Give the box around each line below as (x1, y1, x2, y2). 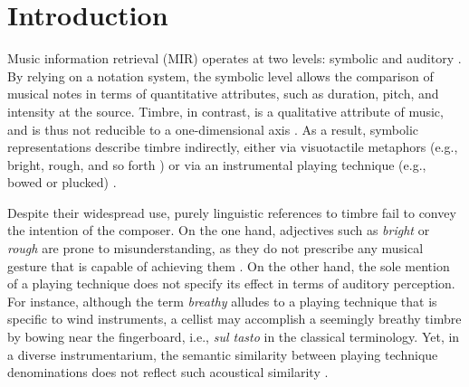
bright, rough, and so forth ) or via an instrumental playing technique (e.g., (7, 155, 426, 174)
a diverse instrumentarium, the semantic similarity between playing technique (7, 345, 438, 363)
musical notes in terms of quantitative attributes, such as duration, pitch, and (7, 84, 439, 103)
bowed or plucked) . (7, 173, 117, 192)
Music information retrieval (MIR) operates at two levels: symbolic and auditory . (7, 49, 462, 68)
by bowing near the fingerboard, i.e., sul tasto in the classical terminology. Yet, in (7, 327, 460, 346)
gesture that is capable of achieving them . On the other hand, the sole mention (7, 256, 450, 275)
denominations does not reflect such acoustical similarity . (7, 363, 329, 382)
